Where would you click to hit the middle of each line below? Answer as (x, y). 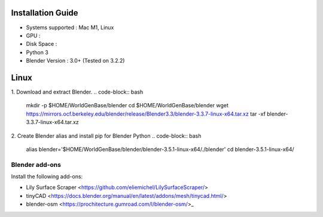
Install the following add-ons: (47, 176)
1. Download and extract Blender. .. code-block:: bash (77, 92)
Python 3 (37, 52)
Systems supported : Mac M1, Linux (70, 27)
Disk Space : (42, 44)
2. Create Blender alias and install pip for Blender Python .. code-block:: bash (106, 136)
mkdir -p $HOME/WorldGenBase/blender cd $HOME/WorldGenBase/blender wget (127, 106)
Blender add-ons (36, 165)
